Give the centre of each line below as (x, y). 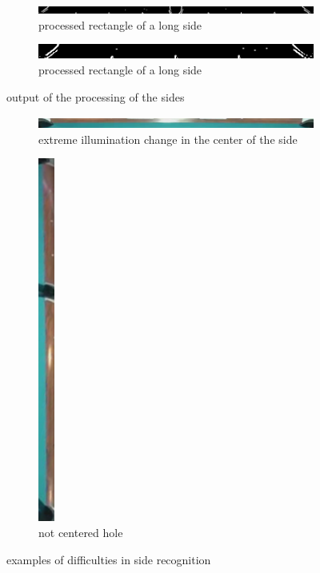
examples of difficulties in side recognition (109, 559)
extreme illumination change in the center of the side (168, 139)
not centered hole (81, 532)
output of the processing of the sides (96, 96)
